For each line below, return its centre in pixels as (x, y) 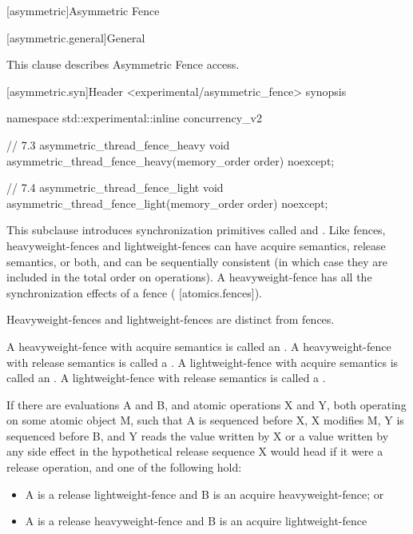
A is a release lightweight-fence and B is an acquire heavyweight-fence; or (205, 494)
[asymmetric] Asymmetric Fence (83, 10)
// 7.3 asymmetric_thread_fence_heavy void (118, 144)
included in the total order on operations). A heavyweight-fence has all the (189, 277)
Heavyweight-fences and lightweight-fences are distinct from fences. (171, 319)
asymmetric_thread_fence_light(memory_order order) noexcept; (167, 203)
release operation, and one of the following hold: (124, 467)
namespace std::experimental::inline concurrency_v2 (134, 118)
